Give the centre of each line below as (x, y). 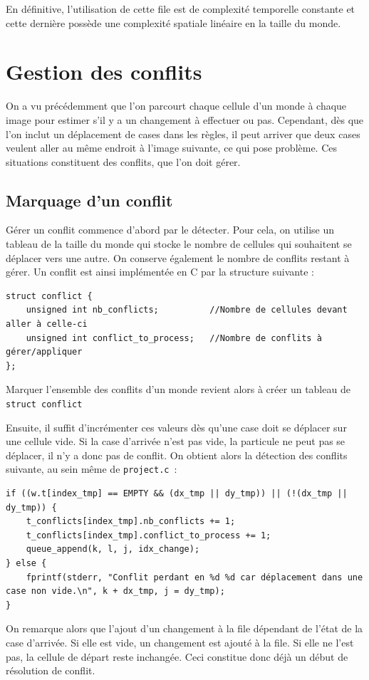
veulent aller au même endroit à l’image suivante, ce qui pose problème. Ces (172, 148)
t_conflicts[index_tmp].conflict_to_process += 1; (149, 535)
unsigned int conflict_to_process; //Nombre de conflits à (174, 338)
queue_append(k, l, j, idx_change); (113, 549)
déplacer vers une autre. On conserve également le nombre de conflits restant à (178, 257)
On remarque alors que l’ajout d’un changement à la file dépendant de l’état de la (184, 628)
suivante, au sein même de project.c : (92, 469)
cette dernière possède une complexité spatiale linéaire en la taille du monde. (173, 22)
